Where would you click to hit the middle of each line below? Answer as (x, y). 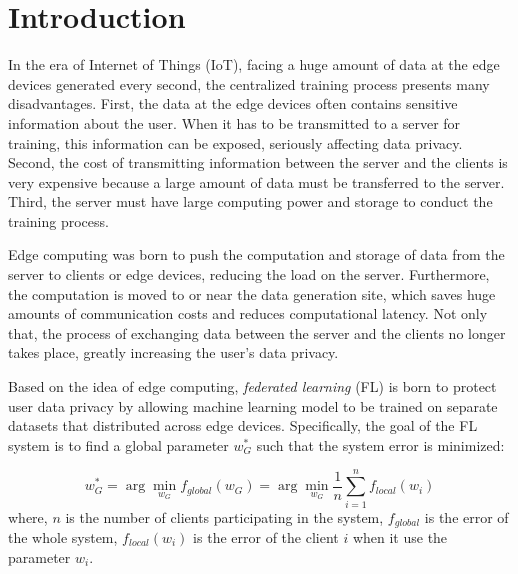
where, (28, 516)
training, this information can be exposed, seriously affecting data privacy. (235, 142)
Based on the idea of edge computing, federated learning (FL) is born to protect (252, 386)
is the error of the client (266, 536)
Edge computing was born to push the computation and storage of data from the (256, 254)
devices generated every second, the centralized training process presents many (249, 83)
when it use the (400, 536)
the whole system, (63, 536)
